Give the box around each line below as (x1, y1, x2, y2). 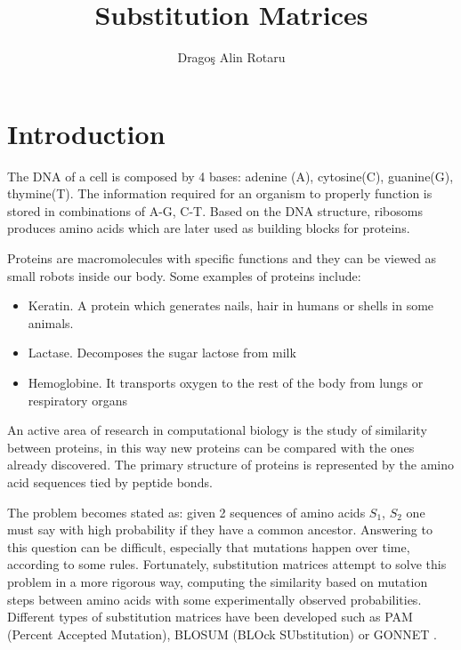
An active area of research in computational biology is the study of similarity (7, 421, 427, 439)
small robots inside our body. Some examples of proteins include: (7, 266, 361, 285)
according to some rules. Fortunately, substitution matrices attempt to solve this (7, 555, 447, 574)
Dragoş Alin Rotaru (177, 48, 286, 67)
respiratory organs (28, 390, 127, 409)
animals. (28, 313, 74, 332)
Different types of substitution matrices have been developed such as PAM (7, 607, 413, 626)
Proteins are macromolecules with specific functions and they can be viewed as (7, 249, 437, 268)
